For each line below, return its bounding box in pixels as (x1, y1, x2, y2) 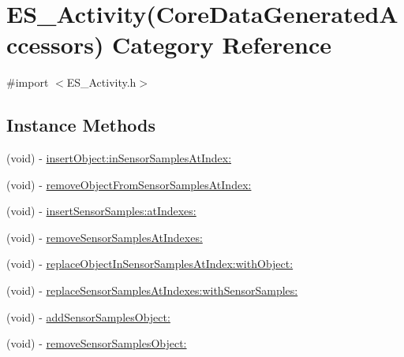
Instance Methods (6, 113, 155, 137)
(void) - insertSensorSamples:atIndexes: (6, 203, 196, 219)
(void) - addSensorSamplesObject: (6, 308, 170, 325)
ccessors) (6, 28, 104, 61)
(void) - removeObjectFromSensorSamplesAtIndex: (6, 176, 252, 192)
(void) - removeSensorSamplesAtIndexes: (6, 229, 203, 245)
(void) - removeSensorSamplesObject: (6, 335, 187, 351)
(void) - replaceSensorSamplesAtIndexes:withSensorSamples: (6, 282, 298, 299)
